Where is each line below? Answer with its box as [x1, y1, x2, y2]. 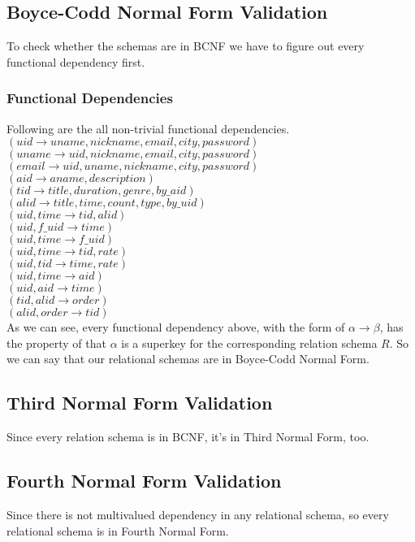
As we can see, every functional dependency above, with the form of [6, 319, 345, 336]
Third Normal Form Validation [6, 390, 273, 415]
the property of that [6, 334, 106, 351]
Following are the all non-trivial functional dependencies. [6, 119, 290, 137]
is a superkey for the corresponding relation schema [121, 334, 378, 351]
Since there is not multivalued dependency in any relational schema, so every [6, 505, 389, 522]
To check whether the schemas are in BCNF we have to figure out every [6, 37, 365, 54]
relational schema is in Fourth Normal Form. [6, 522, 229, 539]
